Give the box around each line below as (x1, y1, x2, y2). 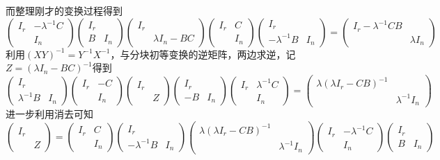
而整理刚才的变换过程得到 (6, 3, 123, 17)
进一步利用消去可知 (6, 107, 93, 121)
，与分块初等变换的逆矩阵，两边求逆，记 (110, 46, 296, 61)
